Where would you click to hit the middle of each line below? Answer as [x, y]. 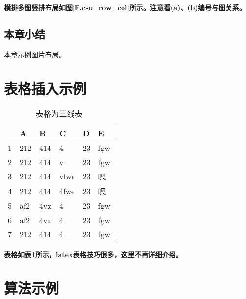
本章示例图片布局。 [35, 54]
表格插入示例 [45, 88]
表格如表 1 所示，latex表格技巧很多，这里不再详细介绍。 [93, 254]
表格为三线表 [59, 113]
